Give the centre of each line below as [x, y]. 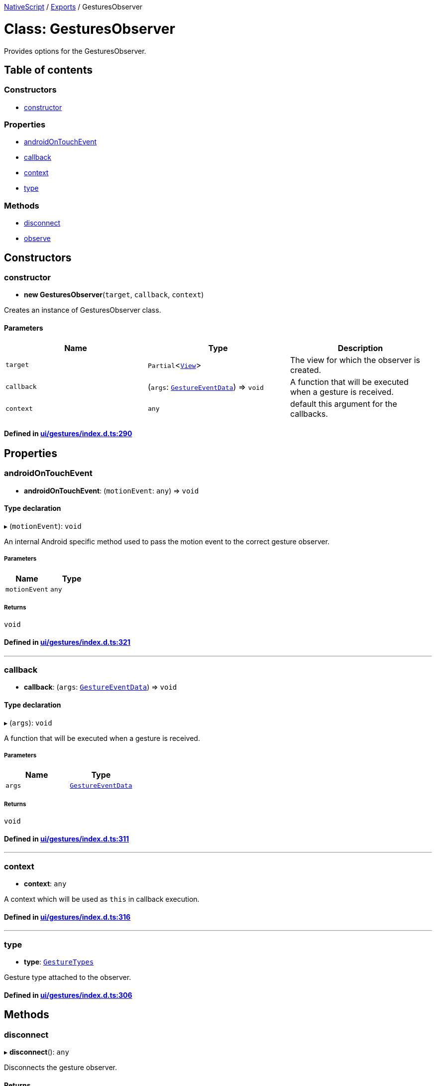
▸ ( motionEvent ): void [43, 526]
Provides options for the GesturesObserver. [75, 51]
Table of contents [48, 70]
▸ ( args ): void [28, 723]
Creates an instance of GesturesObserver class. [83, 310]
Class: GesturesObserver [90, 29]
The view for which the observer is [355, 360]
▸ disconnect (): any [37, 1052]
